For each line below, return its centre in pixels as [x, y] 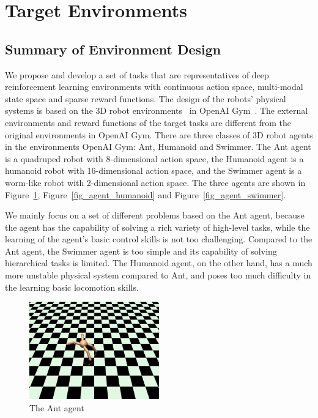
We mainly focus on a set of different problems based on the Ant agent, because [155, 215]
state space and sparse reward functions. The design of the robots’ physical [146, 98]
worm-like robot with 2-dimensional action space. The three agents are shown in [155, 182]
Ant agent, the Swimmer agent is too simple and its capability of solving [141, 251]
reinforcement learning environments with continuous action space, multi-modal [154, 87]
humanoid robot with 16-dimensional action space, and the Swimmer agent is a [153, 170]
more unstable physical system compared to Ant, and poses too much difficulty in [158, 275]
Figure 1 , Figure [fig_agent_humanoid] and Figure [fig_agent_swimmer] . [146, 194]
